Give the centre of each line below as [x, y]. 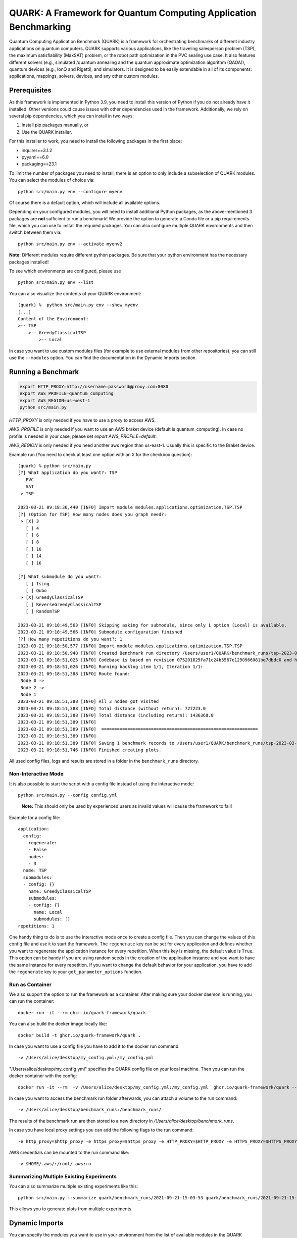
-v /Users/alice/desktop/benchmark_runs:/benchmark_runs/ [90, 1110]
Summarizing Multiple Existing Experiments [63, 1177]
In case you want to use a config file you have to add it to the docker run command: [95, 1046]
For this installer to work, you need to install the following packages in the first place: [96, 141]
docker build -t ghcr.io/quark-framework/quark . [79, 1035]
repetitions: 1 [36, 926]
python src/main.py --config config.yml [68, 795]
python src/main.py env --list [56, 283]
